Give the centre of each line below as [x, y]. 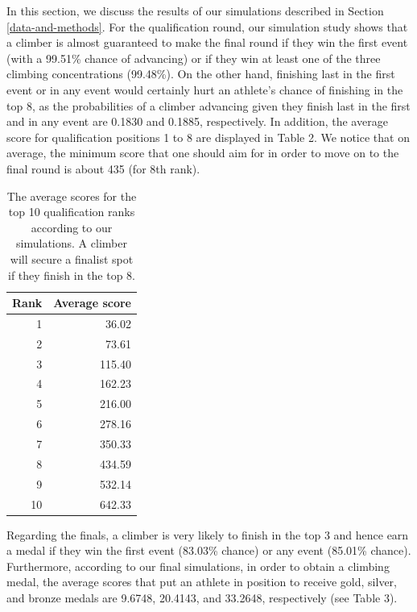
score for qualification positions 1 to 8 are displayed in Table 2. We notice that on [208, 137]
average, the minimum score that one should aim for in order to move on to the [203, 153]
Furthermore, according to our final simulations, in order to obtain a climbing [198, 566]
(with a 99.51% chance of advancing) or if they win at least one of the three [194, 58]
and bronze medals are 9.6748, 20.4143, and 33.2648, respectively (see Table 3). [202, 597]
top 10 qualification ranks [72, 212]
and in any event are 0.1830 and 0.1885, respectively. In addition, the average [197, 121]
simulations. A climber [72, 243]
